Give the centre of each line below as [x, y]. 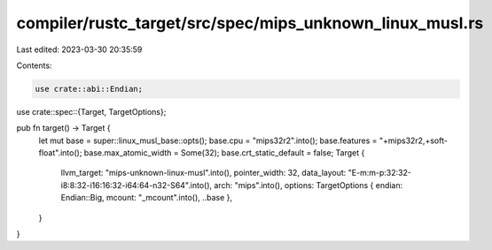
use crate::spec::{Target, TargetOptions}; [91, 111]
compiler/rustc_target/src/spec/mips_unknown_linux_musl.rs [250, 23]
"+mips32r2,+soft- [413, 140]
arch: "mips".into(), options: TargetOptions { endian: [308, 185]
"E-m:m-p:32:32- [380, 173]
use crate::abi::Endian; [89, 89]
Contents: [34, 65]
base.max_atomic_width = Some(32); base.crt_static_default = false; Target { [224, 153]
